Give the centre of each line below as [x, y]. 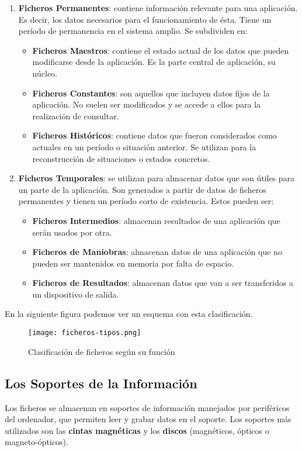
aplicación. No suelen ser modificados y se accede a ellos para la [147, 104]
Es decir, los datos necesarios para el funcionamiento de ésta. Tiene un [145, 19]
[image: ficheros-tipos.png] [85, 333]
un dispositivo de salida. [76, 294]
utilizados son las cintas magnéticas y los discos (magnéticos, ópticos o [137, 430]
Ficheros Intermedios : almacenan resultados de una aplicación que [156, 220]
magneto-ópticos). [37, 442]
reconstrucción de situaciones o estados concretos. [121, 158]
